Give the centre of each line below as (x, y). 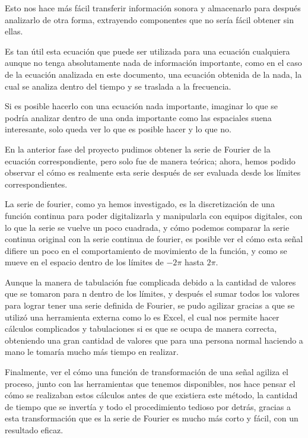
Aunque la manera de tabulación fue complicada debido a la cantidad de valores (150, 282)
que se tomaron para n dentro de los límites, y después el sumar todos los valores (152, 293)
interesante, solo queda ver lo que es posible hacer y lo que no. (118, 129)
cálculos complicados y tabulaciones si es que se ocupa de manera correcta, (141, 328)
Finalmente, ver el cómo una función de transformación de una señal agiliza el (147, 372)
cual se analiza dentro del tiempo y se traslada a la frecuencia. (118, 86)
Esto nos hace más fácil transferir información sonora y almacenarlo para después (153, 8)
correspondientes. (36, 184)
